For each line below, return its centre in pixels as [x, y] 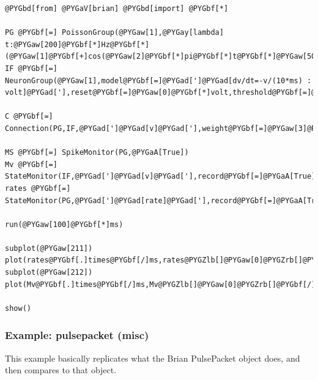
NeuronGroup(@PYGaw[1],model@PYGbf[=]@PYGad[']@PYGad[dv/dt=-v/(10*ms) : [158, 80]
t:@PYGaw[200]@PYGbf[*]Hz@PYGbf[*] [77, 44]
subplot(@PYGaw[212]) [49, 273]
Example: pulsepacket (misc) [77, 335]
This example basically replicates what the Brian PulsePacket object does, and [153, 358]
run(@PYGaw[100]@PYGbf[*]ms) [64, 224]
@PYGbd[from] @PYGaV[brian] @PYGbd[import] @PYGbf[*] [117, 9]
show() [18, 308]
